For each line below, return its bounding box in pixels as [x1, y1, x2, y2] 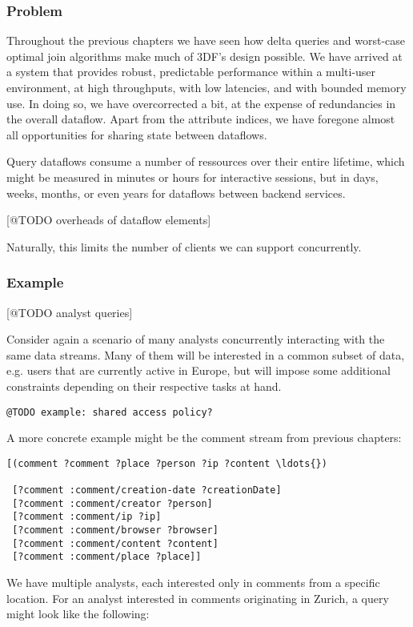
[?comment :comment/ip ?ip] [12, 511, 162, 523]
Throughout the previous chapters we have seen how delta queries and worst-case [6, 32, 405, 49]
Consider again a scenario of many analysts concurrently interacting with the [6, 331, 385, 348]
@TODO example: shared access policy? [6, 406, 213, 418]
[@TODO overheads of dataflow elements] [6, 211, 211, 228]
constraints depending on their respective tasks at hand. [6, 377, 282, 394]
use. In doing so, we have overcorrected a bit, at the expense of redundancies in [6, 94, 396, 111]
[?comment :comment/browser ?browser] [12, 525, 219, 537]
